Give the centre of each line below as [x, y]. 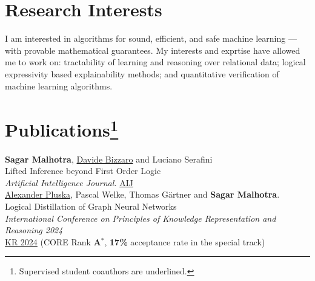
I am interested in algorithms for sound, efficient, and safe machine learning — [151, 38]
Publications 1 [62, 128]
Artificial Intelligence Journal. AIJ [69, 182]
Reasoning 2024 [34, 230]
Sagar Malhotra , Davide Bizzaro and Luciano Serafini [109, 159]
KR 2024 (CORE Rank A [53, 241]
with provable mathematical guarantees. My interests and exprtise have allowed [153, 50]
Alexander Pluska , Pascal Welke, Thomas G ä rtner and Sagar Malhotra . [142, 194]
